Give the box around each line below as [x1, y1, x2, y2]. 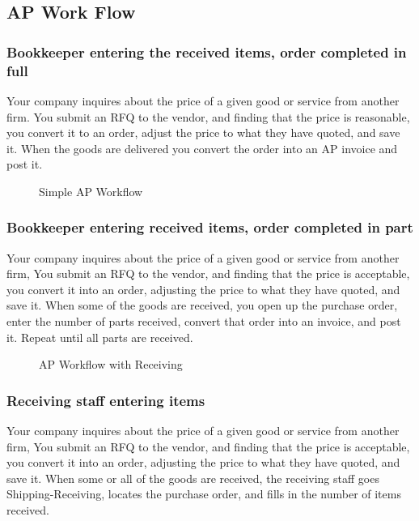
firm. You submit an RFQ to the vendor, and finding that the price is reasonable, [6, 108, 410, 125]
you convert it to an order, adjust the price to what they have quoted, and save [6, 124, 400, 141]
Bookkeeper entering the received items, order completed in [6, 41, 407, 62]
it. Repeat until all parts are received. [6, 328, 193, 345]
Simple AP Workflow [39, 182, 143, 199]
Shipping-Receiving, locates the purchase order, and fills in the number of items [6, 485, 401, 502]
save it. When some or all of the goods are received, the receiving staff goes [6, 469, 379, 486]
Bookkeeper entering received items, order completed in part [6, 217, 413, 237]
